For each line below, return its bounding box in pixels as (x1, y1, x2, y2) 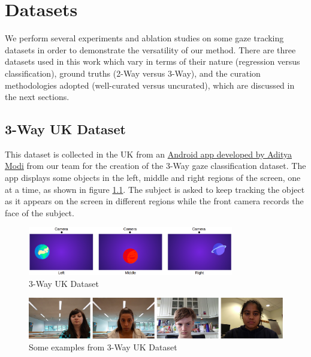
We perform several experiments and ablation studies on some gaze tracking (5, 32, 284, 44)
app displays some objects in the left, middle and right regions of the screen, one (5, 171, 301, 184)
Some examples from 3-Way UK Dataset (29, 341, 177, 353)
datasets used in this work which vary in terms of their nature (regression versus (5, 55, 300, 68)
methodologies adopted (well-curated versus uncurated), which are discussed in (5, 78, 295, 91)
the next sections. (5, 90, 70, 103)
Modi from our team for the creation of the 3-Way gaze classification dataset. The (5, 159, 306, 172)
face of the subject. (5, 206, 74, 219)
